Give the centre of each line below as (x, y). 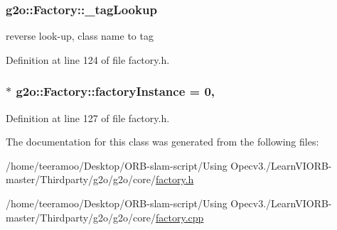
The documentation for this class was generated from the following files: (162, 142)
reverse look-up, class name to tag (80, 36)
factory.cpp (180, 217)
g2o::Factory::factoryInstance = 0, (116, 91)
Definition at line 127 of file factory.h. (88, 117)
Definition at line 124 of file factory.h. (88, 59)
